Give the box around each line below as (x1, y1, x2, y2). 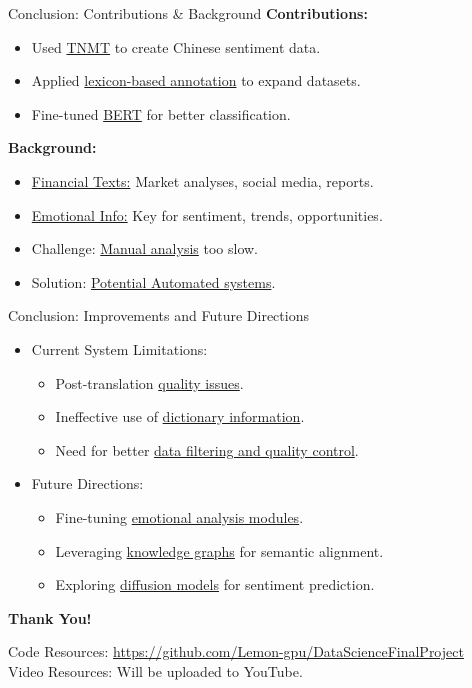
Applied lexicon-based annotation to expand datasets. (31, 70, 361, 91)
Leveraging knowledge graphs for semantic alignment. (55, 540, 384, 561)
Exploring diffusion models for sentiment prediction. (55, 574, 375, 595)
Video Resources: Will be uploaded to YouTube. (8, 660, 303, 681)
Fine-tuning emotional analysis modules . (55, 506, 304, 527)
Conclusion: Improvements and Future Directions (8, 305, 309, 326)
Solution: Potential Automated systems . (31, 271, 276, 292)
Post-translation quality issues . (55, 372, 244, 393)
